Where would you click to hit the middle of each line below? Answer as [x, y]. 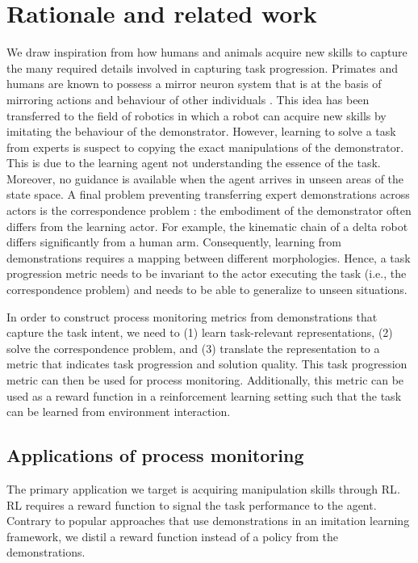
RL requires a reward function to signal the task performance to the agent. [192, 504]
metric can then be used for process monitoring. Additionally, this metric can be [205, 380]
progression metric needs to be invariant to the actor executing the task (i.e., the [207, 273]
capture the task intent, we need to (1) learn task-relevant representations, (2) [200, 332]
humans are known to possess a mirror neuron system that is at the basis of [194, 84]
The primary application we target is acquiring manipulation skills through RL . [203, 488]
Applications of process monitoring [155, 455]
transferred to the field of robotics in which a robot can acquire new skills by [196, 115]
